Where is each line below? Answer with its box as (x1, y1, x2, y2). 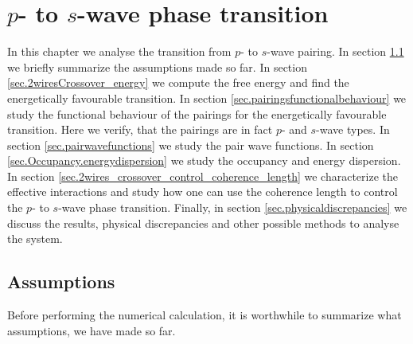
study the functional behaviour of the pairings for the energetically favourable (7, 105, 387, 122)
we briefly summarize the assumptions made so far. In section (7, 58, 307, 75)
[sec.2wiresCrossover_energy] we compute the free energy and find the (7, 74, 349, 91)
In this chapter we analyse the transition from (7, 43, 232, 60)
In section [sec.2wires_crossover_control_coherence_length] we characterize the (7, 167, 398, 184)
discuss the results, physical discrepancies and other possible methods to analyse (7, 214, 399, 231)
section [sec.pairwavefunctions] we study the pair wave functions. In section (7, 136, 374, 153)
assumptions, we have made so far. (7, 322, 176, 338)
